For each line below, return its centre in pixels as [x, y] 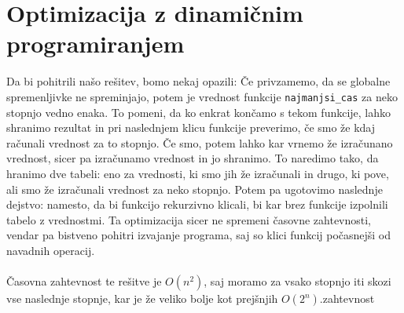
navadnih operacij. [51, 250]
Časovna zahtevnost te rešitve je [84, 281]
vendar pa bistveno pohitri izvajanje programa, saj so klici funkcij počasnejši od [199, 235]
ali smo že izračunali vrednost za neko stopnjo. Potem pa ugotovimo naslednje [195, 189]
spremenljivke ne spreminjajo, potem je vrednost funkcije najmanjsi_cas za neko [202, 96]
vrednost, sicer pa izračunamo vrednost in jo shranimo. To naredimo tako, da [193, 158]
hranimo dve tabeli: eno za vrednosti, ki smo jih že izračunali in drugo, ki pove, [198, 173]
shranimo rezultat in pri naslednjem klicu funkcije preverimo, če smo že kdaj [191, 127]
